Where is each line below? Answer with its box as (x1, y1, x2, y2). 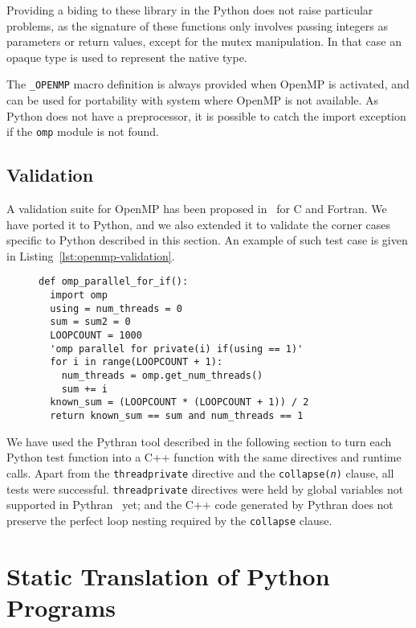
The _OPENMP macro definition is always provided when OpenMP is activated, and (6, 76, 410, 92)
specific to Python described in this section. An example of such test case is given (6, 232, 408, 248)
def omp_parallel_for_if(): (39, 276, 189, 288)
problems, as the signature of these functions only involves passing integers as (6, 17, 388, 34)
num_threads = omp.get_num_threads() (61, 370, 263, 382)
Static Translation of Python (6, 559, 330, 592)
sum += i (61, 383, 108, 395)
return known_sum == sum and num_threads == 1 (50, 410, 304, 422)
